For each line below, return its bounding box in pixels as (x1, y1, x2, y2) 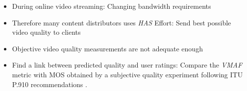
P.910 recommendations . (12, 79, 87, 89)
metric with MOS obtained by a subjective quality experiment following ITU (12, 69, 243, 79)
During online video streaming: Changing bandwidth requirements (12, 1, 211, 11)
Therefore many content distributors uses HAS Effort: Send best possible (12, 17, 231, 27)
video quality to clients (12, 27, 81, 37)
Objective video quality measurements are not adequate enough (12, 43, 203, 53)
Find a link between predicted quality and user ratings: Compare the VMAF (12, 60, 243, 70)
